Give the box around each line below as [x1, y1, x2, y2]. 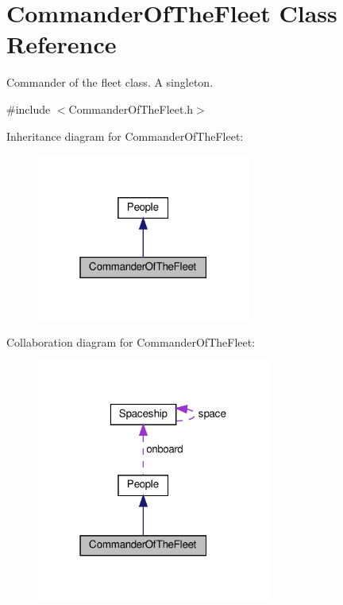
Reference [6, 28, 117, 60]
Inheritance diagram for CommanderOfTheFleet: [6, 127, 244, 144]
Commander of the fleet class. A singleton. [6, 74, 214, 91]
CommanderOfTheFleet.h [68, 100, 194, 117]
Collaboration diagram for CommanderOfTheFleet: [6, 334, 256, 351]
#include [6, 100, 51, 117]
